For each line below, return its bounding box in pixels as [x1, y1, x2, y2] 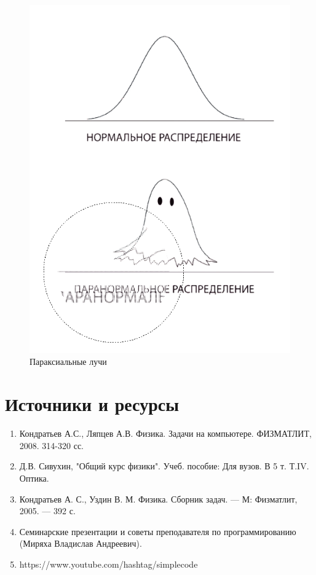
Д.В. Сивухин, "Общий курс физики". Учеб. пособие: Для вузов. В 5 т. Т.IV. [19, 460, 309, 472]
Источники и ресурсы [5, 391, 180, 417]
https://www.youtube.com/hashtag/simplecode [19, 557, 198, 570]
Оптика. [19, 471, 49, 484]
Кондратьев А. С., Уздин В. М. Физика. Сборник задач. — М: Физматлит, [19, 492, 298, 505]
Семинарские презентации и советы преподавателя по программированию [19, 525, 296, 538]
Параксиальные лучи [30, 355, 107, 368]
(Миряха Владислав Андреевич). [19, 537, 142, 550]
